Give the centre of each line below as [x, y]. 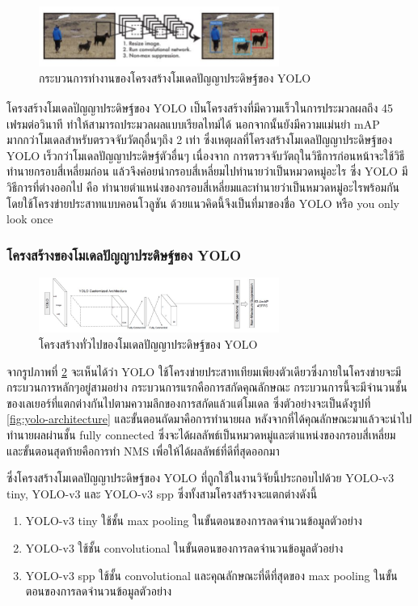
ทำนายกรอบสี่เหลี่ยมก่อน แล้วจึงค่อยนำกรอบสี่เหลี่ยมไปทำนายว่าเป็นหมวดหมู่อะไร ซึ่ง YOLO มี [207, 171]
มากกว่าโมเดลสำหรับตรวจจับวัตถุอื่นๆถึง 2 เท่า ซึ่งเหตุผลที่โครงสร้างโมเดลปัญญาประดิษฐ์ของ [200, 140]
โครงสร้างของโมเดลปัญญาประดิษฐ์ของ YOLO [124, 254]
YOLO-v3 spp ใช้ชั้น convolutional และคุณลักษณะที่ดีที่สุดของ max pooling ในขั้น [211, 575]
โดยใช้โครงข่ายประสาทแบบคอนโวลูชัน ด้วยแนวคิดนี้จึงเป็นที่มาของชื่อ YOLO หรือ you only [203, 203]
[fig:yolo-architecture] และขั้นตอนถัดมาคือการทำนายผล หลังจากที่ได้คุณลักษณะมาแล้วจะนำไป [209, 419]
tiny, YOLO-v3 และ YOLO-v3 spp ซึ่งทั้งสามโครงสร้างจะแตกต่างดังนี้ [162, 493]
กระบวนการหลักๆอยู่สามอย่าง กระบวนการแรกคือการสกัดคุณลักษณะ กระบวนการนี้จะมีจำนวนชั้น [207, 387]
